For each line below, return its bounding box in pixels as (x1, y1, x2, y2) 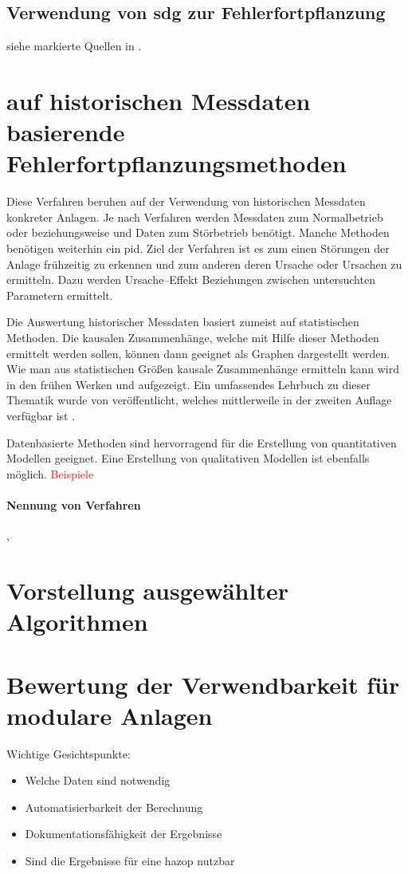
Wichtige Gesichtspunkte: (6, 745, 131, 762)
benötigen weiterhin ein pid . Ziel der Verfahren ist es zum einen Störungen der (6, 240, 390, 257)
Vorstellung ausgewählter (6, 573, 288, 606)
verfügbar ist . (6, 407, 76, 424)
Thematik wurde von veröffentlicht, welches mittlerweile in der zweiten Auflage (6, 392, 392, 408)
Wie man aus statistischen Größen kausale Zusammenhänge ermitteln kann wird (6, 360, 399, 377)
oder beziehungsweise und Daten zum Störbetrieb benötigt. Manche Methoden (6, 224, 390, 241)
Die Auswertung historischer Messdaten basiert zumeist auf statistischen (6, 313, 359, 330)
